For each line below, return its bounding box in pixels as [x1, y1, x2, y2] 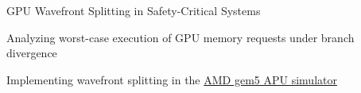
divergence [6, 45, 57, 61]
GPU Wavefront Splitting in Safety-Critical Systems [6, 2, 261, 18]
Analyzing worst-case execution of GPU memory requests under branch [6, 29, 355, 45]
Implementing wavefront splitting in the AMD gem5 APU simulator [6, 71, 337, 87]
